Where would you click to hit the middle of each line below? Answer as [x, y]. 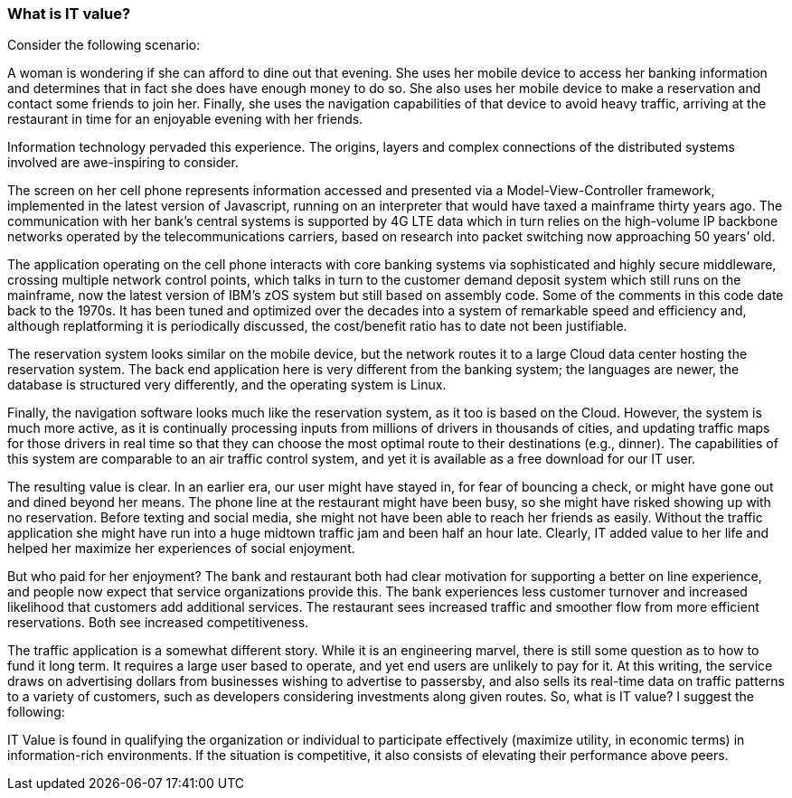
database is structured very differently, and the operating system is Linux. [227, 385]
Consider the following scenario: [104, 45]
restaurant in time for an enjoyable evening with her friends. [185, 119]
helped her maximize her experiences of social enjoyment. [181, 549]
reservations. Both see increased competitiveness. [158, 623]
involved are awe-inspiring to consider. [123, 163]
